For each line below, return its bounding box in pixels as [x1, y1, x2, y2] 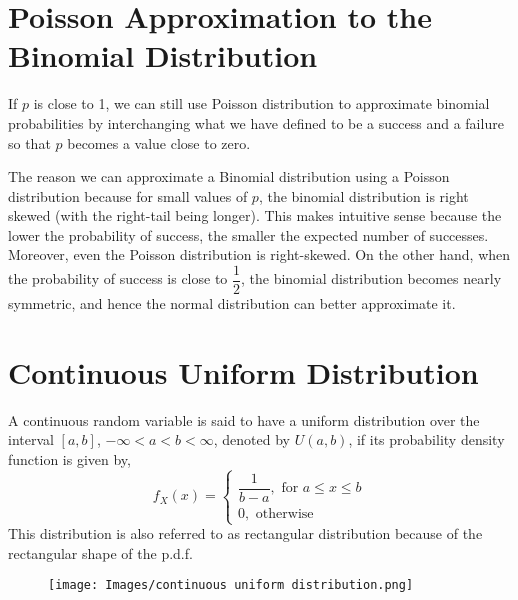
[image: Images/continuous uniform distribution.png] [48, 578, 414, 593]
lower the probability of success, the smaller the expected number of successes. [8, 224, 489, 245]
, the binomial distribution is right [258, 185, 469, 206]
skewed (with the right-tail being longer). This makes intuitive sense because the [8, 205, 502, 226]
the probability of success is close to [8, 268, 228, 289]
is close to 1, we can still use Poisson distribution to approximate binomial [33, 93, 490, 114]
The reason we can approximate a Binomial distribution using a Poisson [8, 166, 450, 187]
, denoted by [213, 429, 291, 450]
